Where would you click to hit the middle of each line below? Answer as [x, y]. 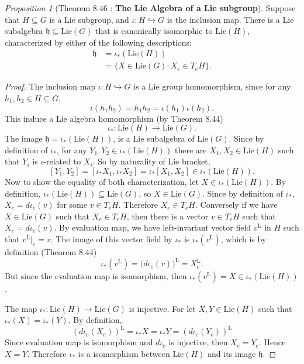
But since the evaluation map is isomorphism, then [96, 276]
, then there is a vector [167, 216]
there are [191, 150]
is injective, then [198, 342]
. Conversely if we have [236, 205]
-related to [62, 161]
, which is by [243, 238]
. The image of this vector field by [111, 238]
